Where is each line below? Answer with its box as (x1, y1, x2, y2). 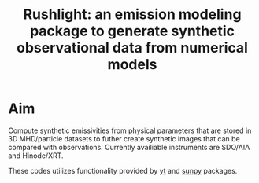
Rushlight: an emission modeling (23, 5, 242, 24)
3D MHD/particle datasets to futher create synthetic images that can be (8, 134, 240, 143)
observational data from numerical (17, 39, 248, 57)
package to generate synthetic (30, 22, 235, 40)
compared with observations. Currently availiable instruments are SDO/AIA (8, 142, 250, 152)
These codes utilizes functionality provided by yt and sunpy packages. (8, 166, 238, 175)
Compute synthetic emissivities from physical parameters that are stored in (8, 126, 252, 135)
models (107, 56, 157, 74)
